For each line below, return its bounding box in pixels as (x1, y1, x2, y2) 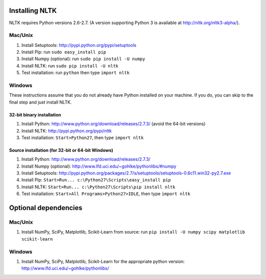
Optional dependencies (9, 204, 83, 212)
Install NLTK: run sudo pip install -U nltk (21, 63, 119, 69)
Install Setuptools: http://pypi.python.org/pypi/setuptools (21, 42, 136, 48)
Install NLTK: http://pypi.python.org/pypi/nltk (21, 128, 112, 134)
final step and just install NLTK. (9, 99, 72, 105)
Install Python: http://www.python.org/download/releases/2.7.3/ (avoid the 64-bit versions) (21, 121, 206, 127)
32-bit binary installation (9, 111, 62, 118)
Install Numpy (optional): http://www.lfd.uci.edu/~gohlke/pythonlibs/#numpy (21, 163, 177, 169)
